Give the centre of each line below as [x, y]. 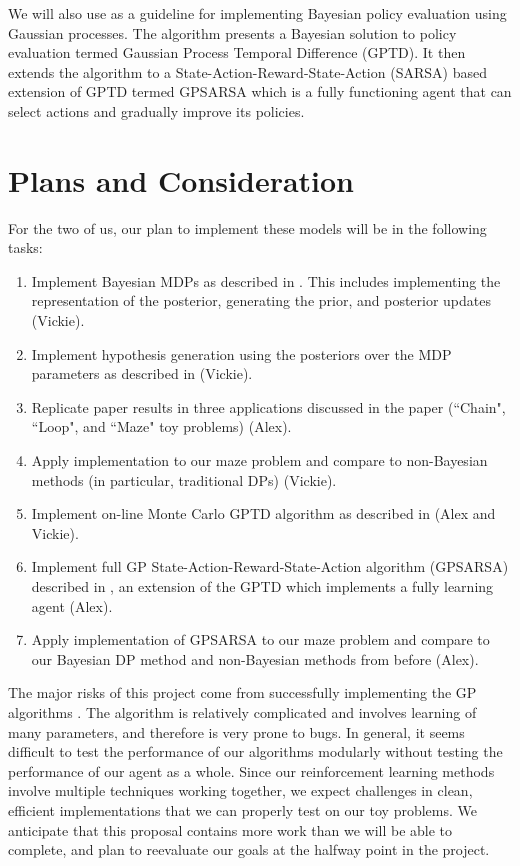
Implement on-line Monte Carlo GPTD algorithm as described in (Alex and [263, 513]
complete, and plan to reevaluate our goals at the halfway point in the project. [249, 849]
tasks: [25, 247]
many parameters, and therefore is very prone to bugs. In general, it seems [236, 731]
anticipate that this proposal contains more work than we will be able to [230, 829]
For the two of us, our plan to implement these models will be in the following [247, 227]
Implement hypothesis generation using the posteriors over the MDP [241, 353]
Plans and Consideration [181, 179]
